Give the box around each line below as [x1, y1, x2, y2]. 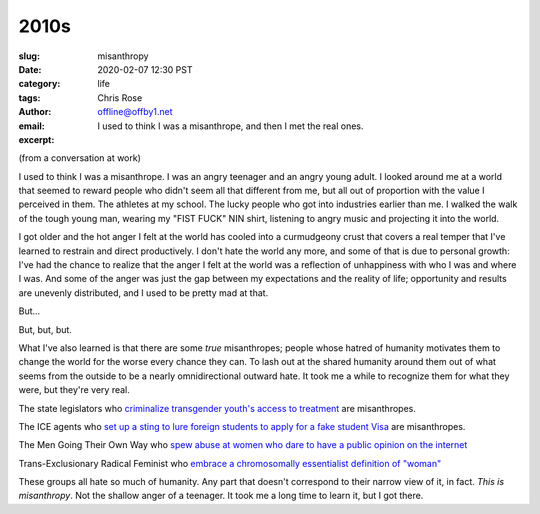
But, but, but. [18, 323, 72, 335]
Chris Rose [97, 91, 143, 104]
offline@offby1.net [97, 106, 174, 118]
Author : [18, 106, 52, 118]
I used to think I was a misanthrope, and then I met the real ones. [97, 120, 364, 132]
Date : [18, 63, 42, 75]
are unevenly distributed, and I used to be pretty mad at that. [18, 286, 269, 299]
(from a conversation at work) [18, 152, 142, 164]
